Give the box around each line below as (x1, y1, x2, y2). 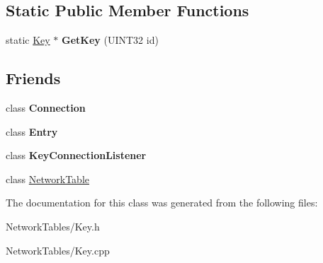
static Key (6, 33, 50, 47)
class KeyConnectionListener (6, 148, 147, 163)
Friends (6, 67, 61, 89)
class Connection (6, 100, 86, 115)
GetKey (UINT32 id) (62, 33, 159, 47)
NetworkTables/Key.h (6, 218, 100, 233)
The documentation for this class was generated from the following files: (6, 195, 318, 210)
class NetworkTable (6, 171, 90, 186)
